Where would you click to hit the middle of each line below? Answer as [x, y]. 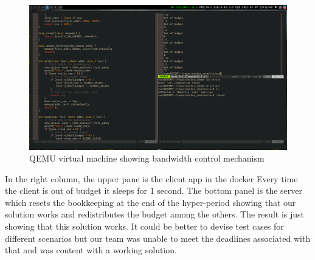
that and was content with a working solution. [91, 250]
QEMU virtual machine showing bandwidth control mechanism [147, 158]
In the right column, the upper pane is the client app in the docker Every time [151, 178]
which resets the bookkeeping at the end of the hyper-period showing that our [151, 202]
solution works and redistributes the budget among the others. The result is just [154, 214]
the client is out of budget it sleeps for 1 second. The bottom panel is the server [154, 190]
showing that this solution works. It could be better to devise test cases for [144, 226]
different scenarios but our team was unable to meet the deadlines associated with [158, 238]
